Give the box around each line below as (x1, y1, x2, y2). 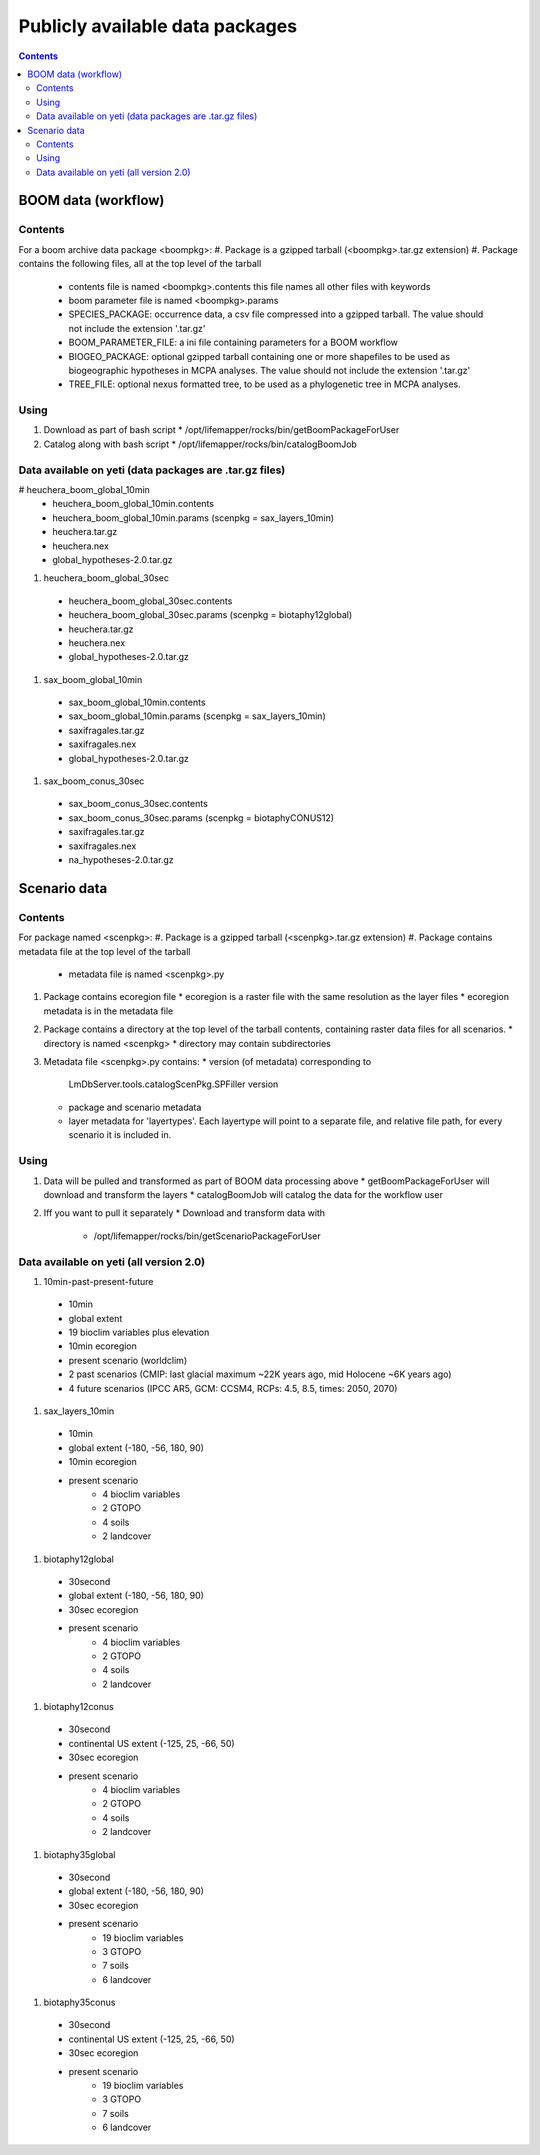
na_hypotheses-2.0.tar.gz (68, 854, 174, 865)
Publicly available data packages (18, 15, 298, 37)
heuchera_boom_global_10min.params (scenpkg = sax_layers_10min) (52, 511, 335, 524)
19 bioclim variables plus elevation (68, 1326, 210, 1339)
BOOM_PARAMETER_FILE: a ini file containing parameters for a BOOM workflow (68, 336, 399, 349)
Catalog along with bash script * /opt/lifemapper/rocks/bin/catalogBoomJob (43, 438, 357, 450)
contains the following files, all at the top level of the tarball (18, 258, 262, 270)
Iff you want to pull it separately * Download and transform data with (43, 1207, 325, 1219)
